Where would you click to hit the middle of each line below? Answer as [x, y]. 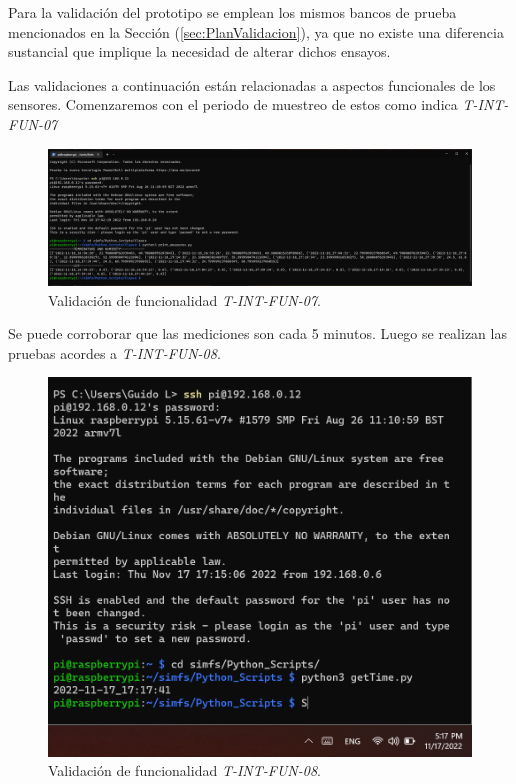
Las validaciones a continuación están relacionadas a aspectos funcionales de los [252, 84]
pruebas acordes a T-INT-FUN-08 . [114, 352]
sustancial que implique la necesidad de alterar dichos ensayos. [199, 51]
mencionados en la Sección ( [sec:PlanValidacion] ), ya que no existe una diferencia [256, 31]
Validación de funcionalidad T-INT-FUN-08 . [184, 770]
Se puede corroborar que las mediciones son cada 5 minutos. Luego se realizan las [257, 333]
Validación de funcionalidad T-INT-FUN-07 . [184, 299]
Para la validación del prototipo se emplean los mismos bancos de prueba [232, 12]
